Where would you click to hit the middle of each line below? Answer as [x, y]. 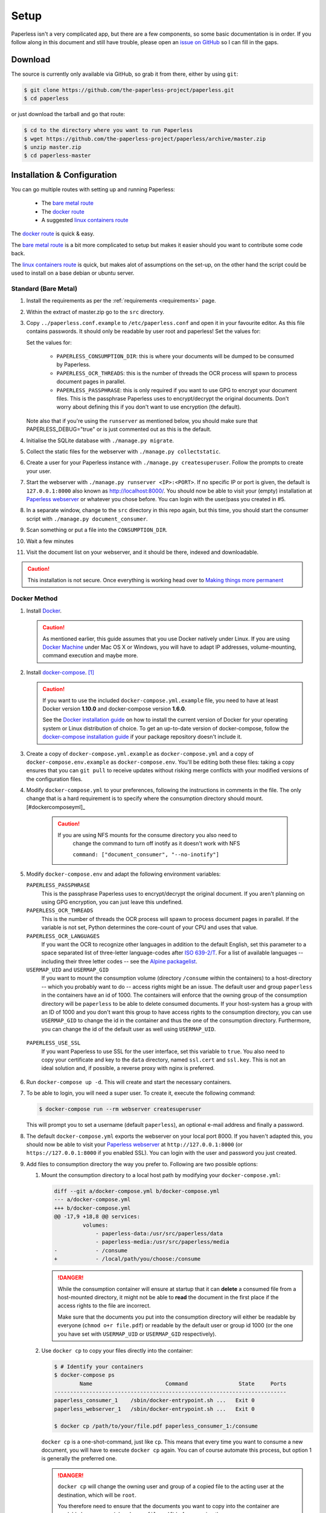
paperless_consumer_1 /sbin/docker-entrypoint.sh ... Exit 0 [154, 1400]
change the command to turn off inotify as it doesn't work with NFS [156, 844]
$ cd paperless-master [57, 156]
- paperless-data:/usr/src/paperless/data [159, 1234]
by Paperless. [73, 365]
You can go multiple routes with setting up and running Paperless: [93, 189]
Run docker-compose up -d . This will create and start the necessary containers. [129, 1082]
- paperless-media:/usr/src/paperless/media [162, 1242]
